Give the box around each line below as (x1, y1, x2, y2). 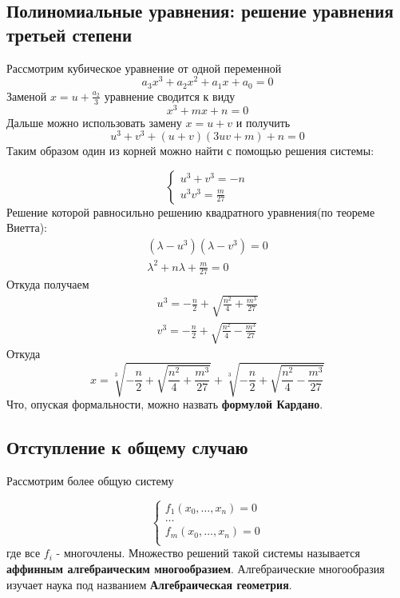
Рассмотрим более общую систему (6, 472, 174, 489)
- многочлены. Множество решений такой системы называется (56, 544, 360, 561)
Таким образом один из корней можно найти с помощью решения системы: (6, 142, 374, 159)
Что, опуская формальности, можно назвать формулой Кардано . (6, 396, 323, 413)
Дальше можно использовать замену (6, 114, 182, 130)
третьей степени (6, 22, 133, 46)
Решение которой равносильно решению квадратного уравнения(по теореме (6, 203, 375, 220)
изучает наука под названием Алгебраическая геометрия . (6, 576, 292, 592)
